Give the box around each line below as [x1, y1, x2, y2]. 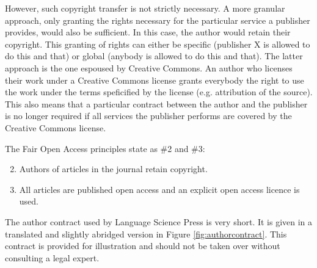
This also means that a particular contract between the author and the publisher [5, 97, 308, 110]
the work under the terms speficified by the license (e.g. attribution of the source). [5, 85, 313, 98]
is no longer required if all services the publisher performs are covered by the [5, 109, 292, 122]
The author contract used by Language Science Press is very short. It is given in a [5, 215, 313, 228]
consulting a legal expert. [5, 251, 100, 264]
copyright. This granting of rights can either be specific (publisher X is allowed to [5, 37, 310, 50]
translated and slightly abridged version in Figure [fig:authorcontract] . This [5, 227, 287, 240]
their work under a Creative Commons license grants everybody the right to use [5, 73, 304, 86]
